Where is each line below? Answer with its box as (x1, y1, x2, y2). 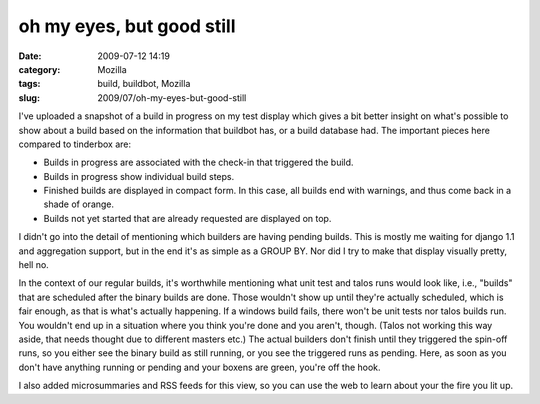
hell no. (18, 259, 49, 271)
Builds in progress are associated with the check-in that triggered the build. (43, 156, 354, 169)
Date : (18, 50, 42, 62)
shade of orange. (43, 198, 115, 210)
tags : (18, 78, 41, 90)
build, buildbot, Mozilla (97, 78, 191, 90)
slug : (18, 91, 40, 104)
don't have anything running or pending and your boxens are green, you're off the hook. (18, 361, 381, 373)
